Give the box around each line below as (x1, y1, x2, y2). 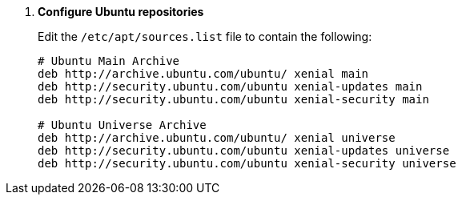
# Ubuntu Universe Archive (38, 119, 207, 131)
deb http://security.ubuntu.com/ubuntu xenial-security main (38, 93, 429, 106)
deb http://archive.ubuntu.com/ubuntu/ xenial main (38, 67, 369, 80)
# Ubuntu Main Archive (38, 54, 180, 67)
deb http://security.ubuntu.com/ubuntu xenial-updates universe (38, 144, 450, 157)
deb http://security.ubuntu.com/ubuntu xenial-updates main (38, 80, 423, 93)
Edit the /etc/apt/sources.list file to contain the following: (38, 30, 372, 43)
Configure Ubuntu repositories (38, 5, 204, 18)
